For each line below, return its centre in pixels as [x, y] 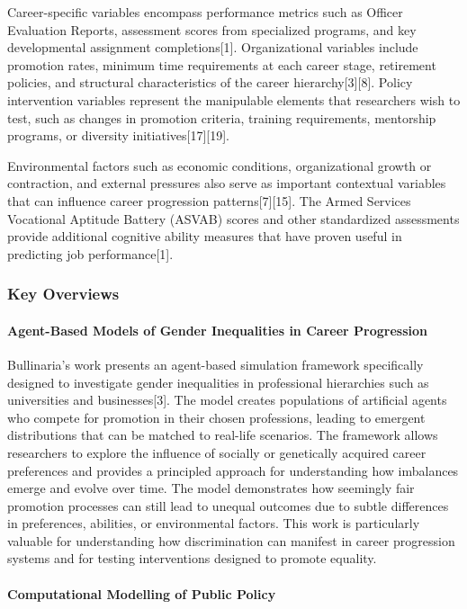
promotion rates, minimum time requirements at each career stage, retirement [222, 64]
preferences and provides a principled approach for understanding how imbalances [233, 470]
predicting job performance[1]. [90, 253]
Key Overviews [63, 294]
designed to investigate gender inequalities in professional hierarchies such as [218, 382]
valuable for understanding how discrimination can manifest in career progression [231, 540]
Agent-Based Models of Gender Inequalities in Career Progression [217, 330]
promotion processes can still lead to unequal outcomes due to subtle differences [228, 505]
